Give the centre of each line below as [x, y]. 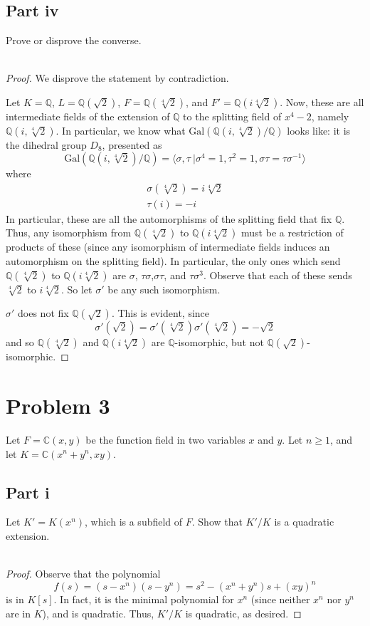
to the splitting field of [232, 116]
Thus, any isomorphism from [69, 233]
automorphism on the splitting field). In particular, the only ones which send [173, 261]
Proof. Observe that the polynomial [83, 574]
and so [20, 342]
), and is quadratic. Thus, [98, 613]
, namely [330, 116]
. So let [76, 289]
